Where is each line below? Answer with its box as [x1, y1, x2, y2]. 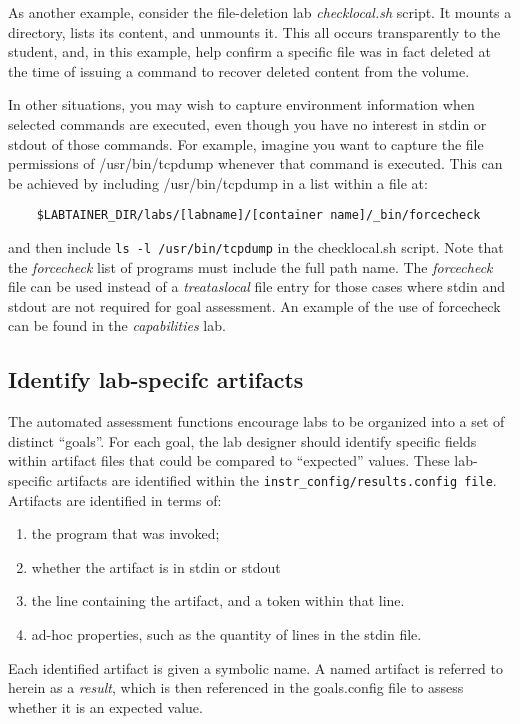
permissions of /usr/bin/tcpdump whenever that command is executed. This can [8, 153, 503, 174]
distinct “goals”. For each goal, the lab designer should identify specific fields [8, 430, 477, 451]
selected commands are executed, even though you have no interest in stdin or [8, 113, 487, 134]
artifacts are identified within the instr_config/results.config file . [56, 470, 497, 491]
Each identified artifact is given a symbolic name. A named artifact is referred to [8, 657, 503, 678]
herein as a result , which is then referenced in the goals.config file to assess [8, 677, 464, 698]
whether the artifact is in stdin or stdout [31, 556, 281, 577]
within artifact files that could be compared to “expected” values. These [8, 450, 450, 471]
